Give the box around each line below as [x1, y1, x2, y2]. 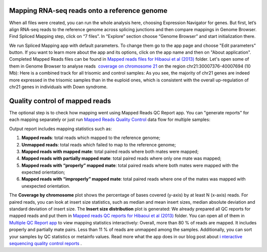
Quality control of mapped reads [9, 97, 111, 105]
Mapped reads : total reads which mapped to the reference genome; [21, 135, 161, 141]
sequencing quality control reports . [9, 240, 82, 246]
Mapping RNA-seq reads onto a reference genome [9, 6, 168, 15]
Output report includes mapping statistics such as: [9, 126, 112, 132]
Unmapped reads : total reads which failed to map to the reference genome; [21, 142, 176, 147]
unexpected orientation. [21, 183, 70, 189]
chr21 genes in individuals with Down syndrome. [9, 84, 108, 90]
